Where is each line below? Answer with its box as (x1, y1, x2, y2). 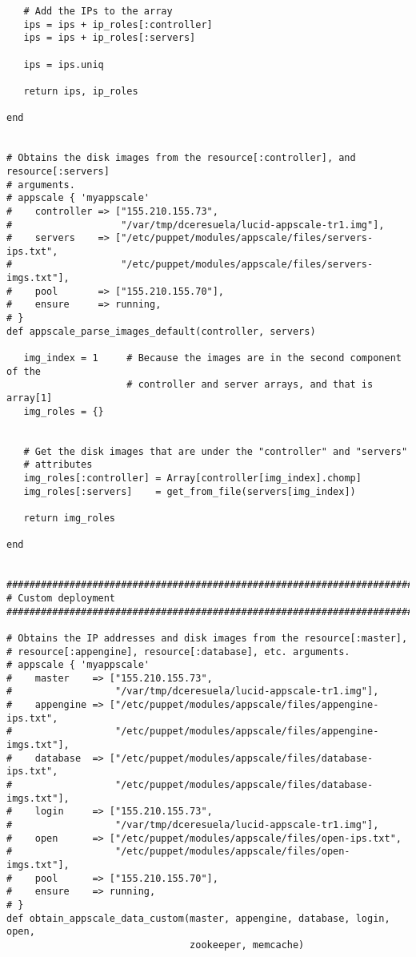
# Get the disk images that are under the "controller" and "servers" (23, 445, 408, 457)
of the (6, 365, 41, 377)
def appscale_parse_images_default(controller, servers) (6, 325, 316, 337)
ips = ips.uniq (23, 58, 104, 70)
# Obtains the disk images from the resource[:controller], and (6, 152, 356, 164)
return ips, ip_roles (23, 85, 138, 97)
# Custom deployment (6, 592, 116, 604)
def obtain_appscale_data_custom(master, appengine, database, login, (6, 912, 390, 924)
